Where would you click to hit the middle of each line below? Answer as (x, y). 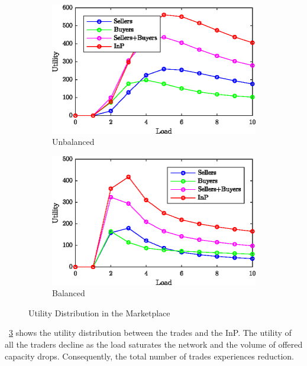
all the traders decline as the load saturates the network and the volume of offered (154, 344)
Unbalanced (73, 142)
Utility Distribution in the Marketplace (99, 312)
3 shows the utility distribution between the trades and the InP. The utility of (150, 333)
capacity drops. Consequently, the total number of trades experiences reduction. (149, 356)
